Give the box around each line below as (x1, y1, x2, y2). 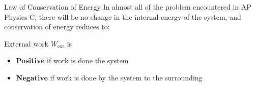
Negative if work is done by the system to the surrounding (16, 72, 203, 82)
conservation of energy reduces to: (4, 21, 110, 32)
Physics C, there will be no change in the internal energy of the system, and (4, 11, 241, 22)
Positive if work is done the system (16, 55, 129, 66)
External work (4, 38, 49, 49)
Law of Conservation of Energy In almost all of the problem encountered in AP (4, 2, 251, 12)
